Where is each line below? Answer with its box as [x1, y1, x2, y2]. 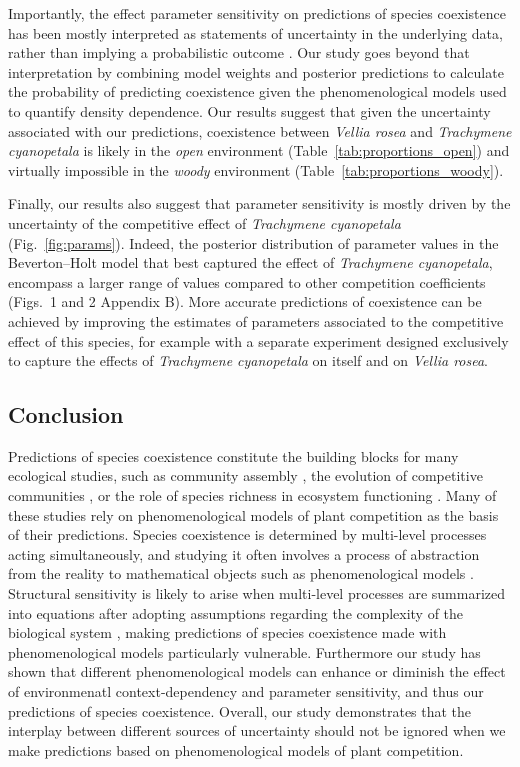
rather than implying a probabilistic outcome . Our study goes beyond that [8, 42, 470, 63]
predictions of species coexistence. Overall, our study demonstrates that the [8, 700, 472, 721]
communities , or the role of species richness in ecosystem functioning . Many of [8, 485, 497, 506]
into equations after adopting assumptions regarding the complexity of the [8, 602, 464, 623]
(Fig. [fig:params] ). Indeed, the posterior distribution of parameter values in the [8, 232, 499, 253]
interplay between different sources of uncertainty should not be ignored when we [8, 720, 506, 741]
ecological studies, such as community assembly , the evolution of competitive [8, 465, 483, 486]
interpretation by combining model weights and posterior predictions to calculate [8, 61, 504, 82]
